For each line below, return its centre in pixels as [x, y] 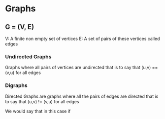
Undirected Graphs [28, 56]
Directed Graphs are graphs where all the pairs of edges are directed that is [82, 96]
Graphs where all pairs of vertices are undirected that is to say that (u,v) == [82, 68]
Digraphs [16, 85]
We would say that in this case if [38, 111]
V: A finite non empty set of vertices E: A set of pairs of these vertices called [82, 39]
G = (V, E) [20, 27]
